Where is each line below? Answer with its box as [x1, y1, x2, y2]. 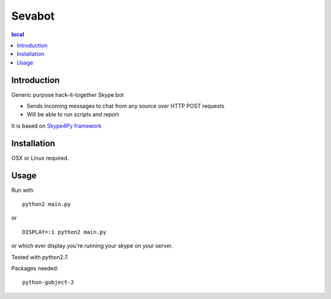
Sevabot [11, 9, 55, 23]
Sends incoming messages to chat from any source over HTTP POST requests [26, 102, 225, 110]
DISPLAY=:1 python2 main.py [22, 229, 107, 235]
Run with [11, 186, 34, 194]
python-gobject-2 [22, 279, 74, 286]
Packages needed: [11, 264, 59, 272]
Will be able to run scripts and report [26, 111, 120, 118]
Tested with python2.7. [11, 253, 69, 260]
